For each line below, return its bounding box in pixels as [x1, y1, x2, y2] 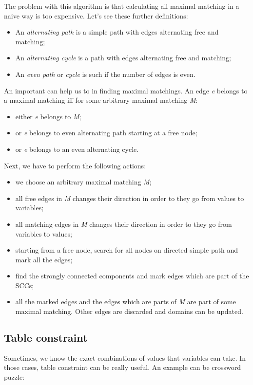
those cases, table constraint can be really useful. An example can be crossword [4, 362, 241, 372]
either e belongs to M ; [15, 111, 81, 121]
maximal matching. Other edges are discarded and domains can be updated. [15, 306, 243, 316]
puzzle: [4, 372, 24, 382]
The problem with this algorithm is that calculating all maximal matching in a [4, 1, 239, 11]
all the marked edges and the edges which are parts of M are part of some [15, 296, 236, 307]
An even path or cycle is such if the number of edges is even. [15, 69, 195, 79]
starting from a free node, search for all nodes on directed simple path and [15, 245, 238, 255]
